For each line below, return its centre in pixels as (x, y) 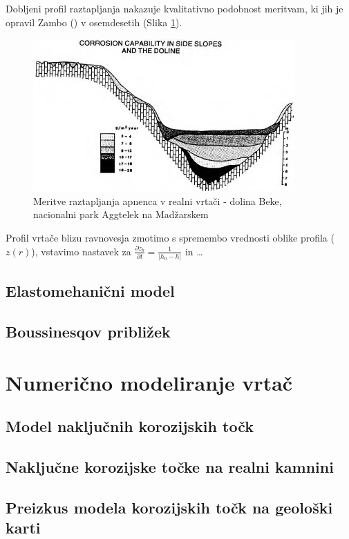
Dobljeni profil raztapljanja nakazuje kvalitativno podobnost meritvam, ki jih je (174, 8)
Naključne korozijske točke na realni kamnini (170, 466)
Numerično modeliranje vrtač (149, 382)
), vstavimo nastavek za (81, 251)
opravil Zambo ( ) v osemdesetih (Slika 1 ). (94, 22)
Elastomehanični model (90, 291)
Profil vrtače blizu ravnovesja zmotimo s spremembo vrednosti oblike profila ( (170, 237)
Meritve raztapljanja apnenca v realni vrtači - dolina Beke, (158, 200)
